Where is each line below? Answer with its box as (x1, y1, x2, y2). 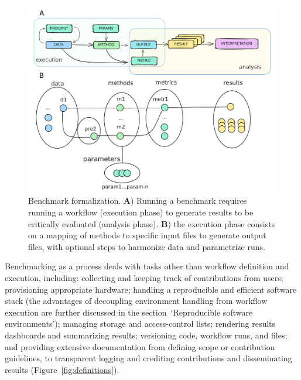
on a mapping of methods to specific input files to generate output (28, 229, 266, 241)
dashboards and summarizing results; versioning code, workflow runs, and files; (5, 329, 288, 341)
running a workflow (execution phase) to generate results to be (28, 206, 254, 218)
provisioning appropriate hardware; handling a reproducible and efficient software (5, 283, 297, 295)
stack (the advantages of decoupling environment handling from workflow (5, 295, 268, 307)
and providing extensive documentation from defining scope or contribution (5, 340, 275, 352)
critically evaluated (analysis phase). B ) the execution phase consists (28, 217, 275, 230)
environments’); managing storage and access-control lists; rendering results (5, 317, 276, 330)
